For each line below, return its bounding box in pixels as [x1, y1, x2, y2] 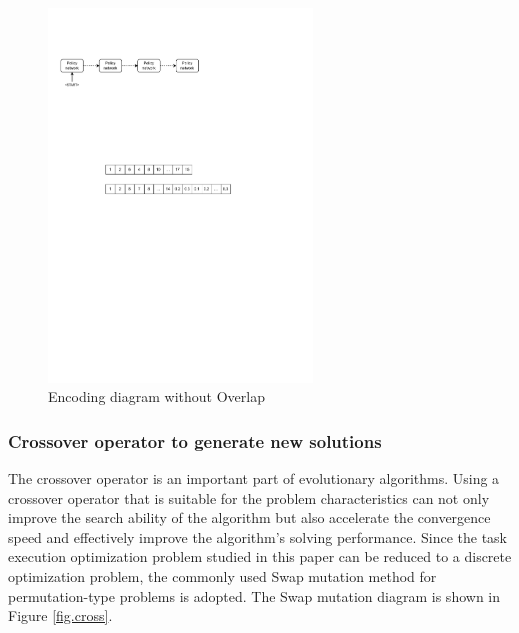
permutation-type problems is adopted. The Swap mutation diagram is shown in [8, 585, 500, 606]
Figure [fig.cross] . [8, 605, 113, 626]
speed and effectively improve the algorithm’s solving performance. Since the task [8, 526, 507, 547]
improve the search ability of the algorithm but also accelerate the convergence [8, 507, 491, 528]
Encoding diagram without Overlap [48, 386, 265, 407]
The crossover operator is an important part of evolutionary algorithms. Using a [8, 468, 500, 489]
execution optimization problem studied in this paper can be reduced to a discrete [8, 546, 512, 567]
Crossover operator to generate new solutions [8, 428, 382, 453]
